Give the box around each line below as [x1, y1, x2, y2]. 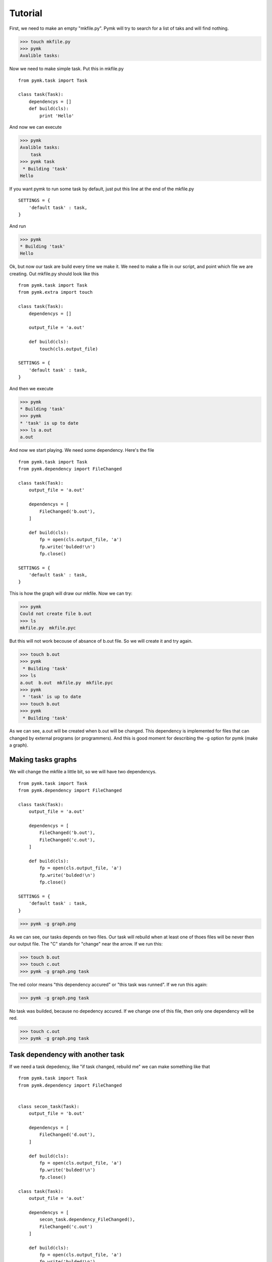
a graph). [9, 742, 29, 748]
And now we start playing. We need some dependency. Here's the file [9, 447, 155, 453]
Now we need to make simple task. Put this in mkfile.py [9, 66, 124, 72]
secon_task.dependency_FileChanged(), [39, 1217, 135, 1223]
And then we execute [9, 385, 54, 391]
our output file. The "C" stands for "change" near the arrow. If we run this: [9, 940, 163, 946]
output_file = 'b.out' [28, 1111, 85, 1117]
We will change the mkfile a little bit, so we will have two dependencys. [9, 769, 157, 775]
